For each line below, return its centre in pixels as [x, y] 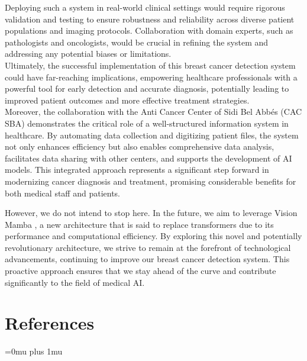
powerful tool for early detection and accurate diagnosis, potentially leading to [147, 88]
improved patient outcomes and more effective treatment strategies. [127, 100]
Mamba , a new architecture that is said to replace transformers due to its [139, 224]
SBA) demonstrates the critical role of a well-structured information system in [147, 123]
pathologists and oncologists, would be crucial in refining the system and [137, 42]
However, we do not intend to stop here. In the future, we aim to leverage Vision [151, 213]
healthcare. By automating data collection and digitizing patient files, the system [152, 135]
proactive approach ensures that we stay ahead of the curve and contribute [140, 271]
